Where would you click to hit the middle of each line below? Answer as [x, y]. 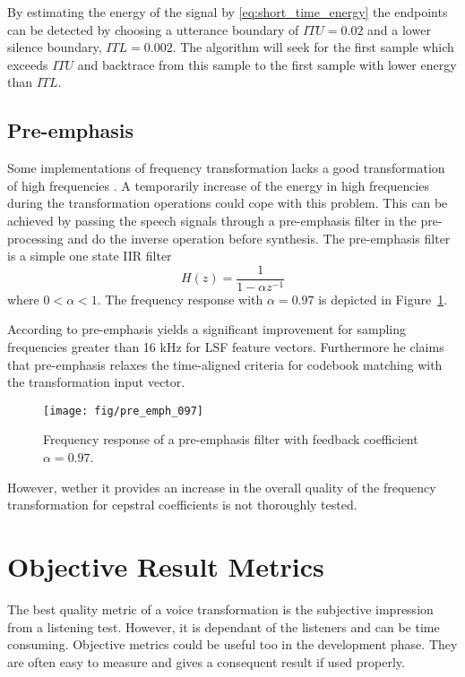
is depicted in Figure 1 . [383, 299]
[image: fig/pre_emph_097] [123, 411]
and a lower [399, 29]
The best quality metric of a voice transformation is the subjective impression [220, 608]
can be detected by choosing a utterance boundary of [153, 29]
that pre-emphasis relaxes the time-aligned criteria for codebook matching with [225, 364]
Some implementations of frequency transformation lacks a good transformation [226, 168]
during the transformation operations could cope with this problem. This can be [228, 203]
